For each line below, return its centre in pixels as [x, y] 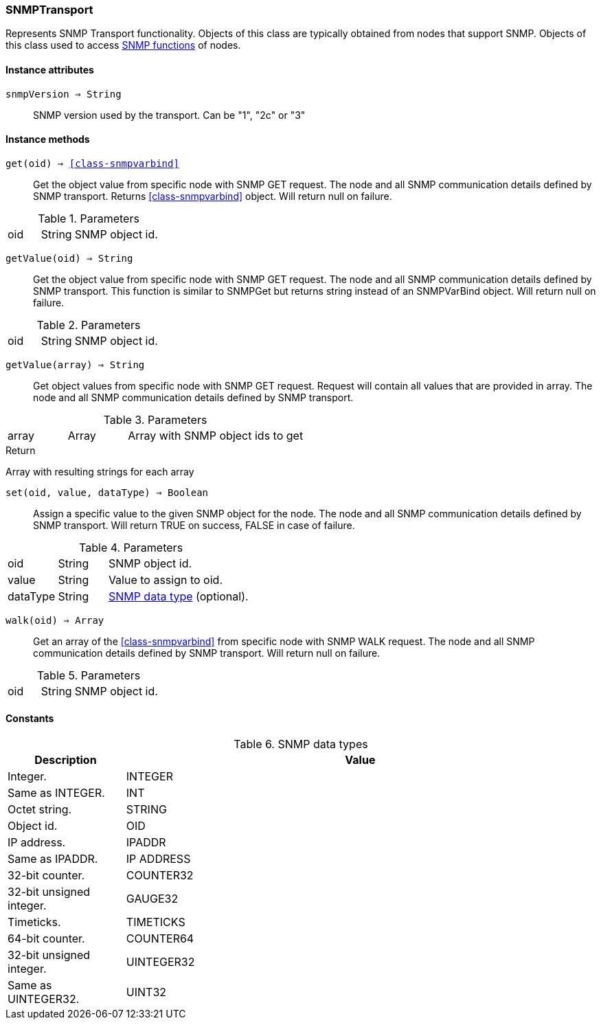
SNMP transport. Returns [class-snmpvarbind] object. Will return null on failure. [213, 196]
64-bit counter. [46, 939]
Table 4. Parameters [131, 547]
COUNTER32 [160, 876]
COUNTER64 [160, 939]
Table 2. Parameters [89, 325]
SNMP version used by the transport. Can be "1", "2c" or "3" [169, 115]
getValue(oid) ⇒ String [69, 258]
